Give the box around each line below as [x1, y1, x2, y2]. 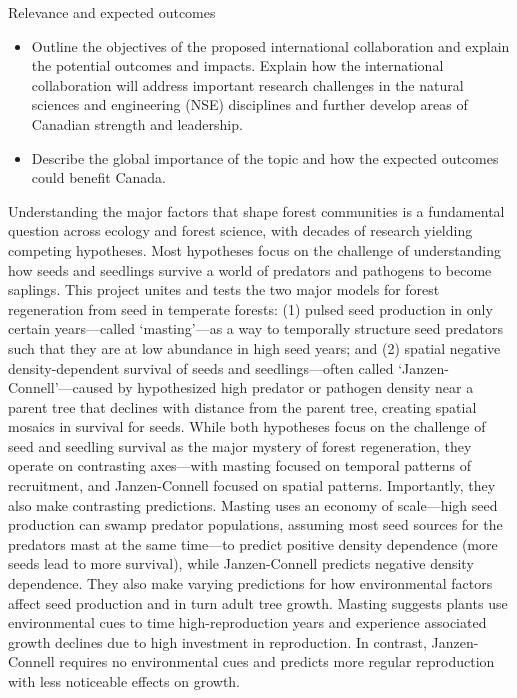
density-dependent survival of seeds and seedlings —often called [8, 357, 394, 378]
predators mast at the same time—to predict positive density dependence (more [8, 533, 498, 554]
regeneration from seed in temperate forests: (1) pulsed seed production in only [8, 298, 493, 319]
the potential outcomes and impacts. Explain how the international [31, 55, 444, 76]
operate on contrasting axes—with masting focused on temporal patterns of [8, 455, 471, 476]
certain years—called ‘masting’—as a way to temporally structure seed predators [8, 318, 503, 339]
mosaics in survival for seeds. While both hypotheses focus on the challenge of [8, 416, 486, 437]
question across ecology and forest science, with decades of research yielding [8, 220, 473, 241]
